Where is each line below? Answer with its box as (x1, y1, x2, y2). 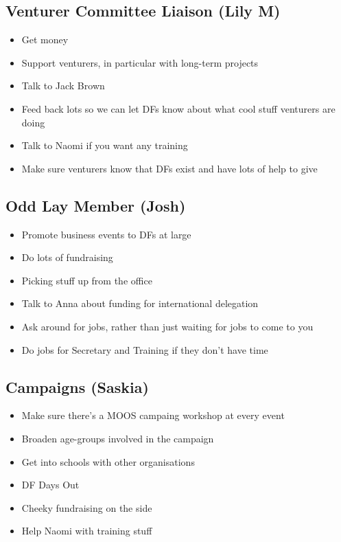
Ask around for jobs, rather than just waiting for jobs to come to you (21, 319, 314, 333)
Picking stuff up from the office (21, 273, 152, 287)
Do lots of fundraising (21, 250, 113, 264)
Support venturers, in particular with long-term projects (21, 55, 259, 69)
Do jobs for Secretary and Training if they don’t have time (21, 342, 268, 357)
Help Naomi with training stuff (21, 523, 152, 538)
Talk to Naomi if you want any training (21, 138, 188, 153)
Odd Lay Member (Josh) (5, 194, 186, 216)
